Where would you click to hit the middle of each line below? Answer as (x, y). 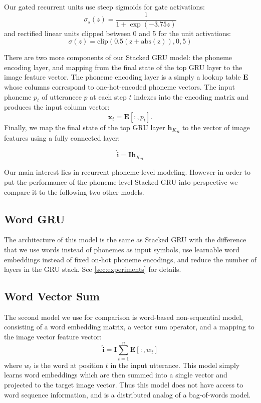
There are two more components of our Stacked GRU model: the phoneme (118, 57)
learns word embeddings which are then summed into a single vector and (116, 375)
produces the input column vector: (57, 107)
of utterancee (62, 96)
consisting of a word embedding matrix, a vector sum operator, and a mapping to (129, 327)
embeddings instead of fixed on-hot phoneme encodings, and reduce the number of (130, 259)
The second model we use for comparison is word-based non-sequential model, (123, 317)
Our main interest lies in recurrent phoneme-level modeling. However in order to (127, 172)
